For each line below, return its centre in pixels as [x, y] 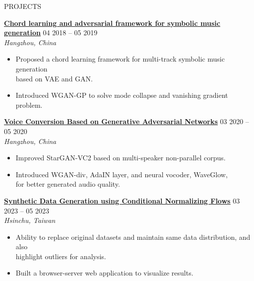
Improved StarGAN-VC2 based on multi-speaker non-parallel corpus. [121, 158]
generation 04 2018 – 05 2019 [51, 33]
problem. [29, 105]
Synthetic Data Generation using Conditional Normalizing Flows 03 [122, 200]
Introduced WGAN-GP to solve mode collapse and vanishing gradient [122, 95]
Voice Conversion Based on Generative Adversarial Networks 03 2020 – [127, 121]
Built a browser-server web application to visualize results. [104, 273]
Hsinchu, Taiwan [30, 220]
